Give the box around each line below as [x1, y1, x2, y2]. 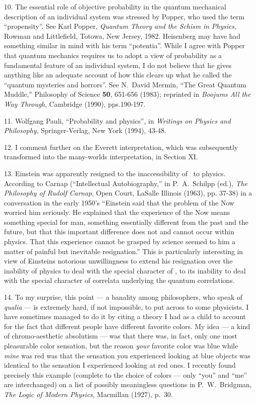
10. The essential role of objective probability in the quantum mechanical [4, 1, 226, 11]
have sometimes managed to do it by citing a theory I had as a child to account [4, 311, 246, 322]
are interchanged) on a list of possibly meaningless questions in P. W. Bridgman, [4, 379, 252, 390]
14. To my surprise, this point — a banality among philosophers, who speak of [4, 292, 243, 302]
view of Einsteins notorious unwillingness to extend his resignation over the [4, 256, 233, 266]
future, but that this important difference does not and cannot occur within [4, 226, 234, 237]
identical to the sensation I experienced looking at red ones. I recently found [4, 360, 236, 370]
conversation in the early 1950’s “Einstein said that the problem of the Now [4, 197, 235, 207]
